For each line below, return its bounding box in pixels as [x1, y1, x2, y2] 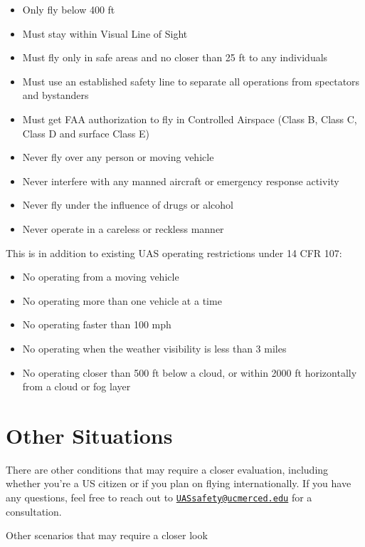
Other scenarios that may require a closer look [6, 528, 208, 543]
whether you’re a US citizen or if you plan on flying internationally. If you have [6, 476, 351, 491]
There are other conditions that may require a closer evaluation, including [6, 462, 329, 476]
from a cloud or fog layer [22, 379, 131, 394]
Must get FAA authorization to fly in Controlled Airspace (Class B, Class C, [22, 111, 357, 126]
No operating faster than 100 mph [22, 317, 171, 332]
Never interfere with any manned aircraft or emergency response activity [22, 173, 339, 188]
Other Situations [6, 420, 173, 449]
